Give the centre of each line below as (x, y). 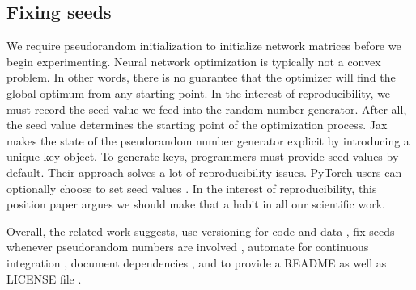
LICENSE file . (44, 278)
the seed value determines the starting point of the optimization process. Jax (197, 125)
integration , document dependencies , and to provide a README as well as (197, 262)
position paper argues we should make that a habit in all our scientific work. (196, 204)
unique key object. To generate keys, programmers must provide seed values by (203, 156)
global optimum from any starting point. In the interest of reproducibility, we (199, 92)
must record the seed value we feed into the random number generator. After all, (207, 109)
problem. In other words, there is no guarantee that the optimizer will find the (201, 77)
